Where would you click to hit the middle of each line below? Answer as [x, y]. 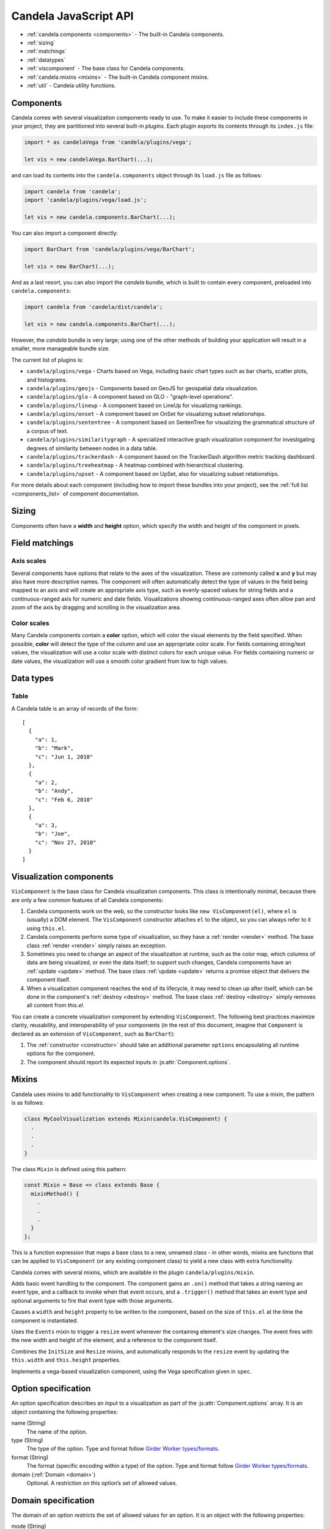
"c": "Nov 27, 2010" [65, 842]
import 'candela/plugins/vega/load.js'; [85, 200]
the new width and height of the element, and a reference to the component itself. [114, 1340]
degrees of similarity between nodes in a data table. [92, 448]
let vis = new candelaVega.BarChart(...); [89, 159]
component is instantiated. [45, 1320]
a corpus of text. [47, 431]
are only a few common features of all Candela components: [87, 900]
